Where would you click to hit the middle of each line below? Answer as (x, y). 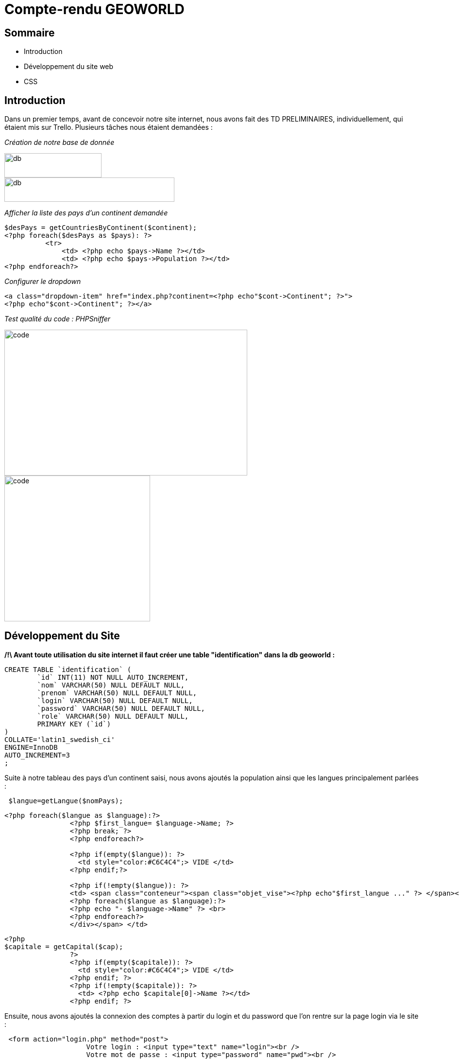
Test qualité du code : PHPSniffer (58, 319)
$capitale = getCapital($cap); (64, 946)
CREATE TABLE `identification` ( (68, 669)
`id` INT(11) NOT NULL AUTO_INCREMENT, (113, 677)
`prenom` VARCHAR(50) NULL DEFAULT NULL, (117, 693)
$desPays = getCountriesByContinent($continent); (101, 228)
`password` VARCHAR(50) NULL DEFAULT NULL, (121, 708)
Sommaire (30, 33)
